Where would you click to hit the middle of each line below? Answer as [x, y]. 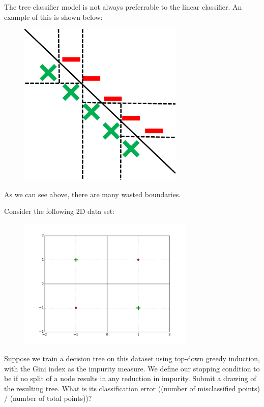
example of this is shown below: [53, 17]
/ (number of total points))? [48, 398]
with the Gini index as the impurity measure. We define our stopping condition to [132, 368]
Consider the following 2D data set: [59, 211]
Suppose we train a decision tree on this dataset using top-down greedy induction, [132, 358]
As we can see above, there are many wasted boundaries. [93, 194]
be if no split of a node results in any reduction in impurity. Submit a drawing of [130, 378]
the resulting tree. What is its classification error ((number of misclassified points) [132, 388]
